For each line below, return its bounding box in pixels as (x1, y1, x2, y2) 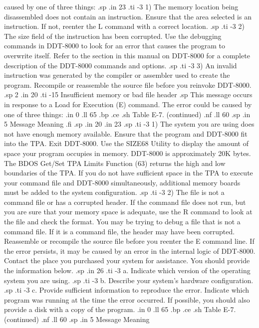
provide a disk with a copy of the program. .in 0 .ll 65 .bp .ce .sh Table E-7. (4, 304, 236, 315)
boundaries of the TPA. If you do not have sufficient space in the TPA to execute (4, 167, 253, 178)
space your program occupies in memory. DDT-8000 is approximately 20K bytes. (4, 148, 251, 158)
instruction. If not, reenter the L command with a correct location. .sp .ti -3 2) (4, 21, 245, 31)
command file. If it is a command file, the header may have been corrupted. (4, 226, 235, 236)
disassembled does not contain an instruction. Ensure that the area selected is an (4, 11, 252, 21)
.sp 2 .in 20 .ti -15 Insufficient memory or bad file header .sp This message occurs (4, 89, 253, 100)
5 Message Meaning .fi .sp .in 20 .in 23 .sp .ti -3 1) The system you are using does (4, 119, 255, 129)
